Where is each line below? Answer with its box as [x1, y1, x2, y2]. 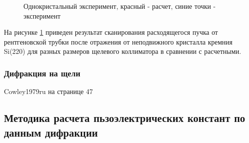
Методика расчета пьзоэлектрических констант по [4, 110, 246, 125]
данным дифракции [4, 124, 98, 140]
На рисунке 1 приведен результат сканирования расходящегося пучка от [4, 27, 218, 37]
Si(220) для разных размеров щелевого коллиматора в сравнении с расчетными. [4, 46, 241, 56]
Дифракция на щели [4, 67, 81, 79]
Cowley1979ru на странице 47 [4, 86, 93, 96]
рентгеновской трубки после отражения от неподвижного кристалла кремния [4, 36, 233, 47]
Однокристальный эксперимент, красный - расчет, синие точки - [23, 1, 216, 11]
